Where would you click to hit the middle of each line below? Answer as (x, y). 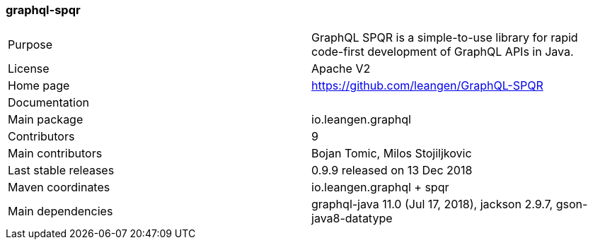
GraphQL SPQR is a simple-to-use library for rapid (445, 38)
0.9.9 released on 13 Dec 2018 (392, 171)
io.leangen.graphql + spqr (380, 187)
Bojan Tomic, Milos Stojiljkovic (392, 154)
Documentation (48, 103)
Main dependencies (61, 211)
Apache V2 (341, 69)
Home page (39, 86)
